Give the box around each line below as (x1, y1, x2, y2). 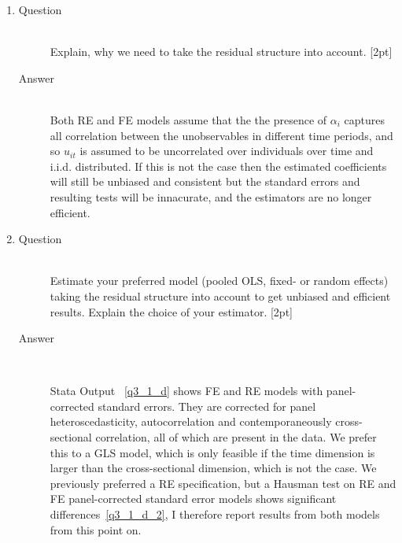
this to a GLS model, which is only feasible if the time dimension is (50, 444, 375, 460)
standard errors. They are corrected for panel (98, 397, 316, 414)
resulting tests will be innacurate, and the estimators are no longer (50, 188, 372, 205)
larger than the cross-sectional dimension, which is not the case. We (50, 460, 377, 476)
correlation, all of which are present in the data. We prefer (95, 429, 377, 445)
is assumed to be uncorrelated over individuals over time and (79, 142, 374, 159)
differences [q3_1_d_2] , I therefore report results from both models (50, 506, 380, 523)
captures (344, 111, 385, 127)
